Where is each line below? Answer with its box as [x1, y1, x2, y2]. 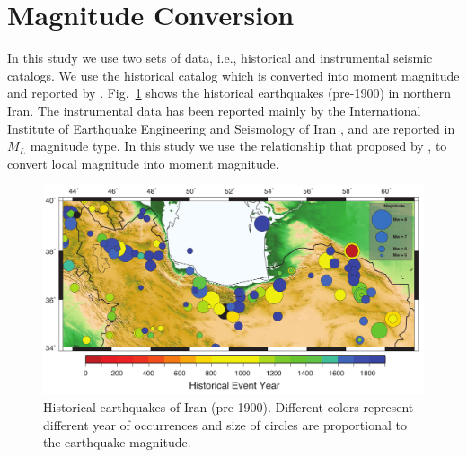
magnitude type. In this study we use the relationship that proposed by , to [30, 136, 447, 155]
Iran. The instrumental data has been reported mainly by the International [7, 101, 421, 119]
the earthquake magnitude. [43, 433, 191, 452]
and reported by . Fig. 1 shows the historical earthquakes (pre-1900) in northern [7, 83, 451, 102]
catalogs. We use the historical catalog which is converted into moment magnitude [7, 66, 460, 84]
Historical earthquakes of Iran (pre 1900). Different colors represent [43, 397, 414, 416]
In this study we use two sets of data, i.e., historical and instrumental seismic [7, 48, 433, 67]
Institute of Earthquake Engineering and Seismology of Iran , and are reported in [7, 119, 455, 137]
